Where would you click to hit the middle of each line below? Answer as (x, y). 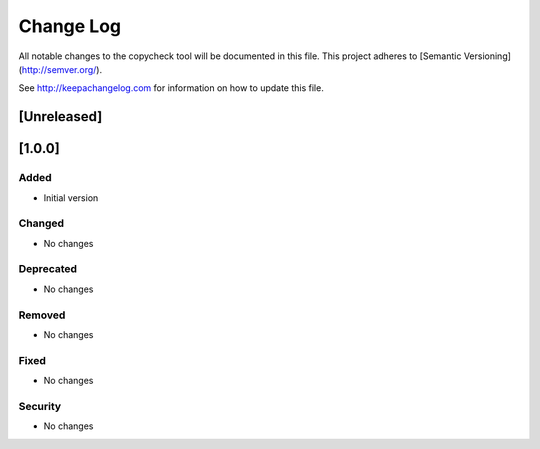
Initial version (71, 197)
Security (40, 406)
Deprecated (48, 269)
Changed (41, 223)
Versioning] (487, 56)
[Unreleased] (60, 116)
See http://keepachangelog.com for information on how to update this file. (171, 88)
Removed (42, 315)
